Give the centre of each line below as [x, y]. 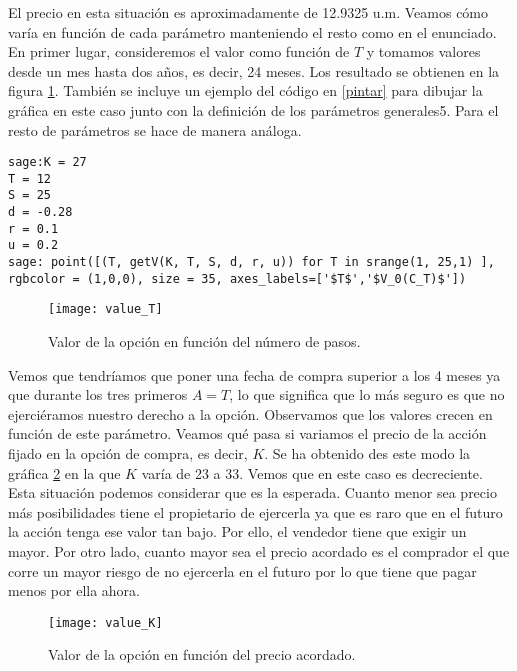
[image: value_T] [105, 309]
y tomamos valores [423, 51]
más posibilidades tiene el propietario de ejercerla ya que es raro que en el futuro [255, 511]
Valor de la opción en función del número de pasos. [204, 341]
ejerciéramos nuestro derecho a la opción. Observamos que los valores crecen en [250, 413]
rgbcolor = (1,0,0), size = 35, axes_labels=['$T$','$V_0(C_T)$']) [237, 278]
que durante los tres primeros [98, 394]
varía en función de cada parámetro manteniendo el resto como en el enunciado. [252, 31]
